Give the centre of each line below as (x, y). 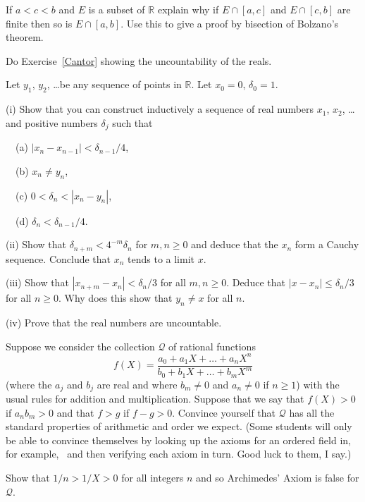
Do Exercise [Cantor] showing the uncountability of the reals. (139, 60)
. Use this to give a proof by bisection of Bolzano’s (230, 23)
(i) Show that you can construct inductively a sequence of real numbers (160, 109)
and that (75, 412)
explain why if (188, 9)
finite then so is (39, 23)
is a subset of (117, 9)
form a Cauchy (327, 244)
